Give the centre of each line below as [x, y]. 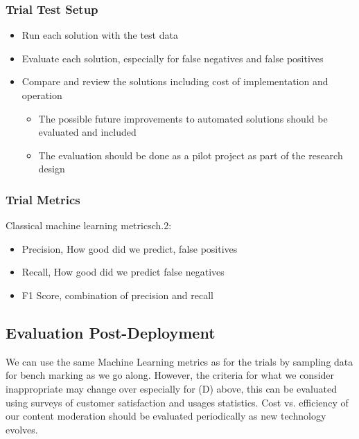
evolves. [22, 429]
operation [42, 95]
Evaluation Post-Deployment [111, 332]
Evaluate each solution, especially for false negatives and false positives [173, 58]
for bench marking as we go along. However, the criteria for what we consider [170, 375]
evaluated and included [87, 132]
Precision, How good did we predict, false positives [130, 248]
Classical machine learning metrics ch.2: [89, 225]
